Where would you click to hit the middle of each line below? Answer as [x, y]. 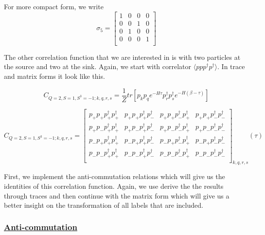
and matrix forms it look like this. [54, 76]
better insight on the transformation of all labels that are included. [104, 205]
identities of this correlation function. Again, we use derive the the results [114, 186]
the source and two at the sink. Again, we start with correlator [98, 66]
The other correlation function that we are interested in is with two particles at [122, 57]
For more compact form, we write [54, 6]
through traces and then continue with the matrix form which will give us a [117, 195]
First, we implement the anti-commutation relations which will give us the [115, 176]
